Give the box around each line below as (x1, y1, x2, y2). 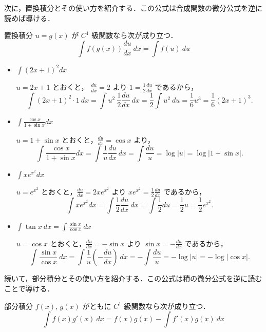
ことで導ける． (4, 283, 54, 294)
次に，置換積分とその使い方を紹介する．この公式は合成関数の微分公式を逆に (4, 3, 262, 13)
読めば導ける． (4, 12, 54, 23)
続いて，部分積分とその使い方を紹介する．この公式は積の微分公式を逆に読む (4, 273, 262, 284)
